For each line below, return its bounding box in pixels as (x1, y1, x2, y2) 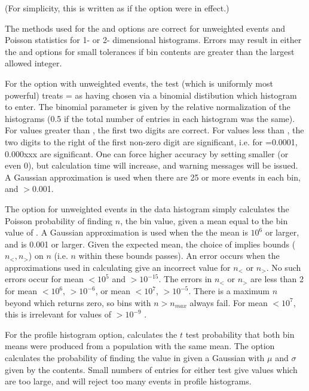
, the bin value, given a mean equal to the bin (120, 214, 288, 227)
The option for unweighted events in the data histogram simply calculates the (5, 202, 289, 215)
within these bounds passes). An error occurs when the (78, 249, 280, 262)
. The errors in (158, 273, 212, 285)
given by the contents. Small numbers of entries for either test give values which (5, 363, 298, 375)
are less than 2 (250, 273, 304, 285)
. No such (266, 261, 301, 273)
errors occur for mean (5, 273, 84, 285)
